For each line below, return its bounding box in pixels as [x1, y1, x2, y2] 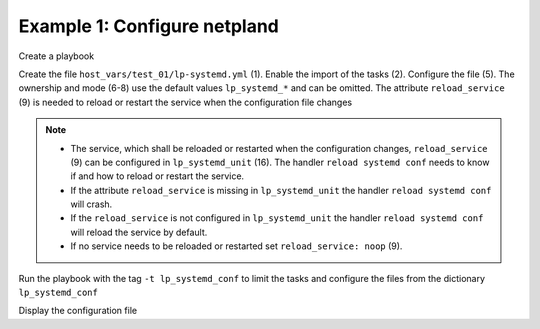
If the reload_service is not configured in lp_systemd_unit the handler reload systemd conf [70, 212, 484, 224]
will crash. [70, 198, 113, 210]
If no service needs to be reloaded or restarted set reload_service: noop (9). [70, 240, 403, 252]
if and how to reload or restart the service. [70, 170, 245, 182]
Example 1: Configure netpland [18, 15, 279, 37]
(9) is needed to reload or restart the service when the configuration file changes [18, 96, 353, 108]
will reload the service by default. [70, 226, 208, 238]
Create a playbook [18, 50, 95, 62]
